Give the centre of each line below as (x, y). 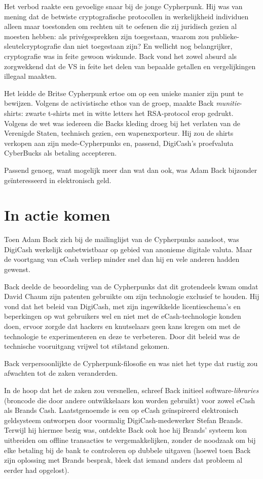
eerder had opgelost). (37, 470)
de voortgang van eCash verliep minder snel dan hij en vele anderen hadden (122, 259)
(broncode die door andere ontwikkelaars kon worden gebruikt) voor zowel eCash (130, 400)
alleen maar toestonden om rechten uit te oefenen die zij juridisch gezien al (121, 26)
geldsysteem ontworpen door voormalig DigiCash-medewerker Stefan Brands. (124, 420)
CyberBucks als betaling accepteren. (61, 153)
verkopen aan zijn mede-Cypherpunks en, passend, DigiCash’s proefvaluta (119, 143)
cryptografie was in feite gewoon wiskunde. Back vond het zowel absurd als (121, 56)
